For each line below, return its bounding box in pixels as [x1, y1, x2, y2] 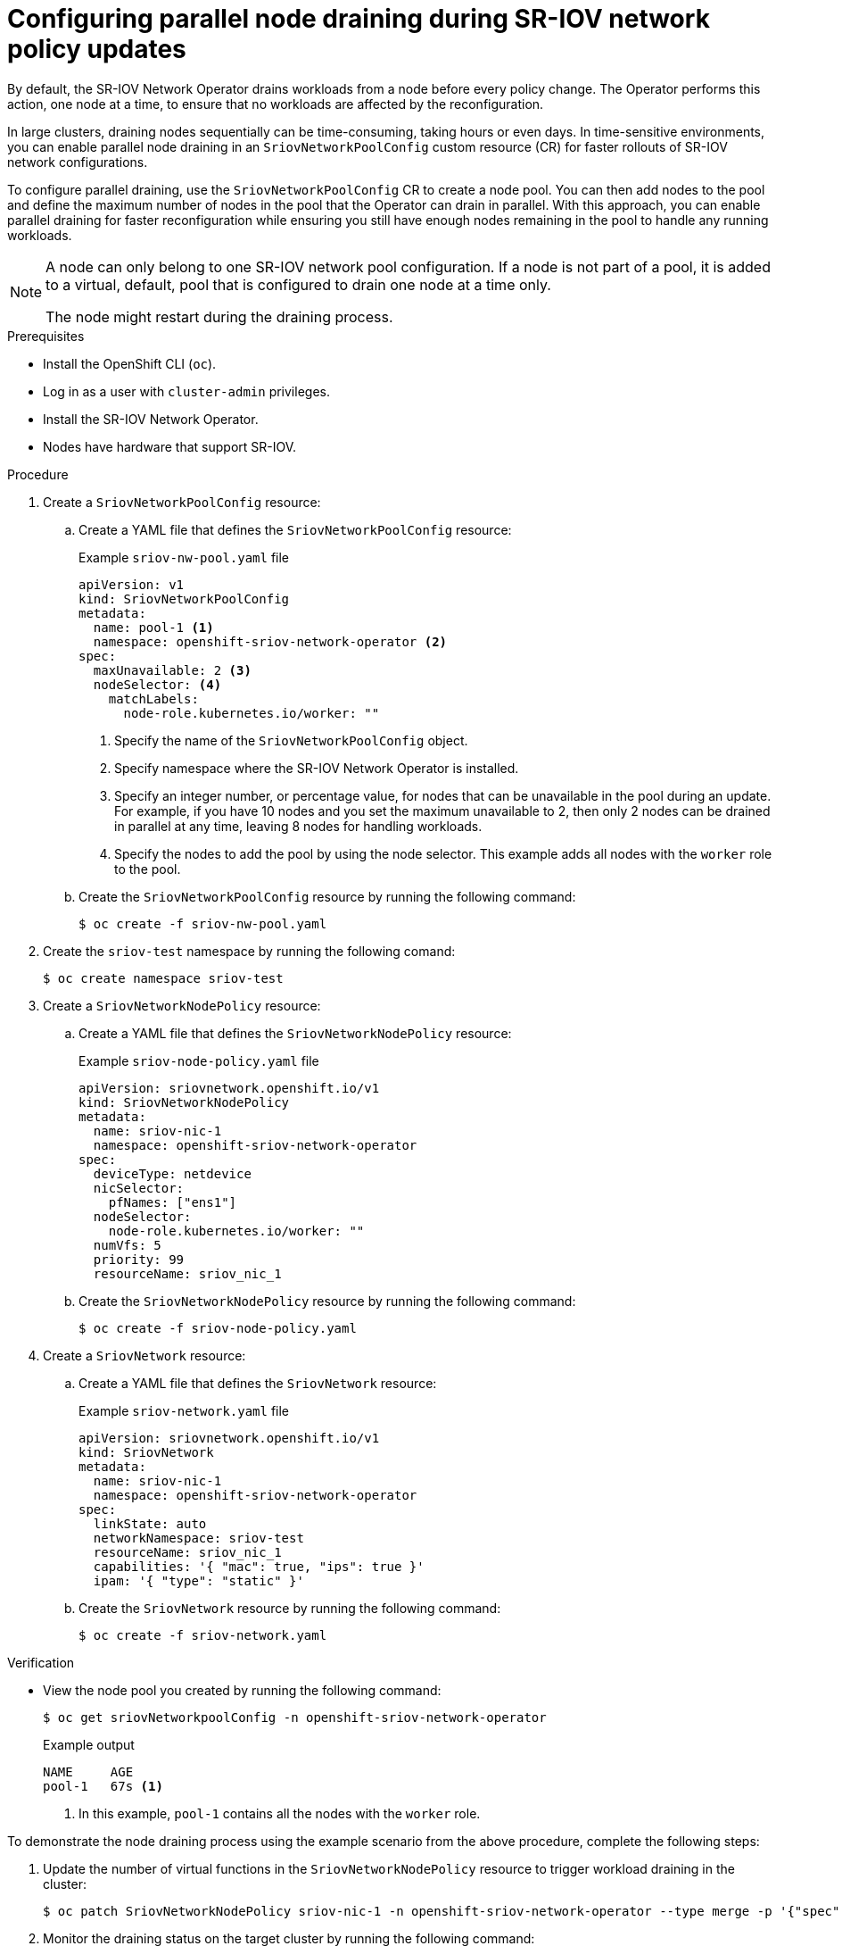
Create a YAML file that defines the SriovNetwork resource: [78, 1375, 437, 1391]
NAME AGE [43, 1764, 134, 1779]
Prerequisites [7, 328, 85, 344]
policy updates [7, 34, 186, 64]
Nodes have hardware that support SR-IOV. [43, 438, 297, 454]
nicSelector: [93, 1180, 185, 1195]
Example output [43, 1736, 135, 1752]
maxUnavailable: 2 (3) [93, 662, 252, 678]
